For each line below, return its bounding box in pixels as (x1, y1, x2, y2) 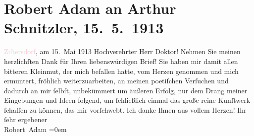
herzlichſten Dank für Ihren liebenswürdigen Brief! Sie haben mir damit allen (4, 56, 238, 66)
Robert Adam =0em (4, 124, 67, 135)
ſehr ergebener (4, 114, 48, 125)
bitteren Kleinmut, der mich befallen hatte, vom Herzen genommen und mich (4, 66, 239, 76)
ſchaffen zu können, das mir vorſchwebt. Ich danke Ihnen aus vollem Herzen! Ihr (4, 104, 247, 115)
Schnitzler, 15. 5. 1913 (4, 17, 164, 38)
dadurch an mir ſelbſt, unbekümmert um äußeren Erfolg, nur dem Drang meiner (4, 85, 248, 95)
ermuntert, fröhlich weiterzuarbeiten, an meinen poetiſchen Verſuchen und (4, 75, 229, 86)
